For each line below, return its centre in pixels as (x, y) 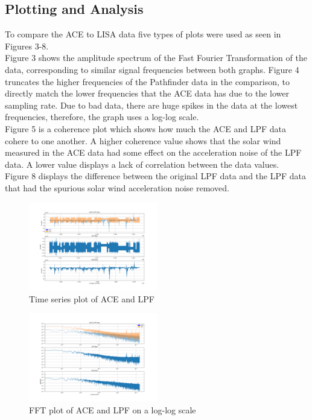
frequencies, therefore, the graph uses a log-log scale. (102, 117)
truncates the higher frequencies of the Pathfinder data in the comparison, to (147, 81)
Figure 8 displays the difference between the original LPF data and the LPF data (156, 176)
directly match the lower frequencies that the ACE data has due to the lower (147, 93)
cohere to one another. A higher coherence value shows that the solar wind (143, 140)
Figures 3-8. (27, 46)
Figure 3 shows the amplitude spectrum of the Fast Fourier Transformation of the (156, 58)
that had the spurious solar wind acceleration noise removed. (117, 187)
